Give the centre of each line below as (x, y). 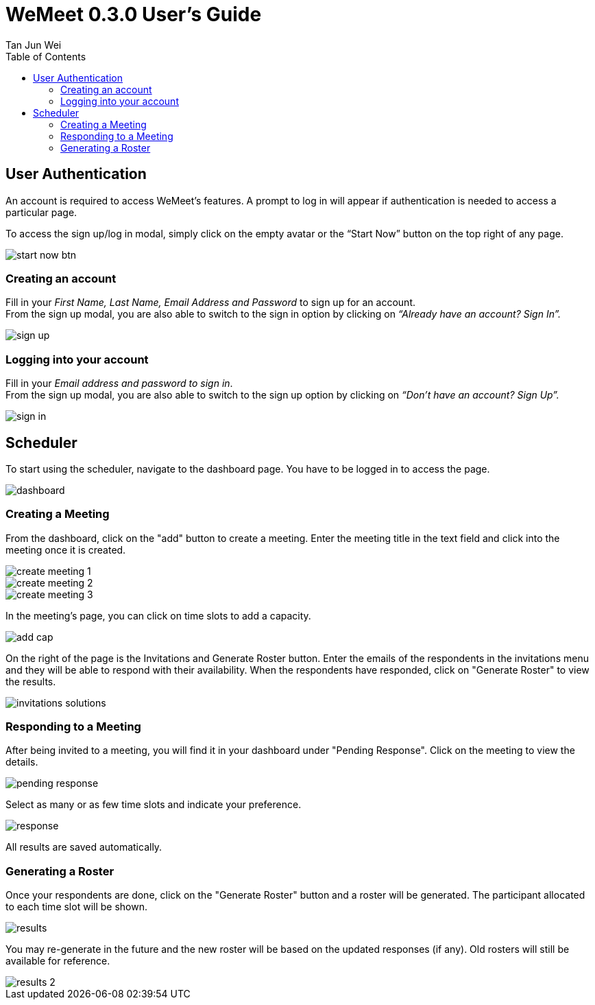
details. (22, 762)
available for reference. (58, 961)
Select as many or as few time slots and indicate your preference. (154, 805)
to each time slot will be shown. (76, 907)
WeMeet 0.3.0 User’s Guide (134, 14)
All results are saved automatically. (84, 847)
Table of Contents (46, 56)
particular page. (41, 212)
